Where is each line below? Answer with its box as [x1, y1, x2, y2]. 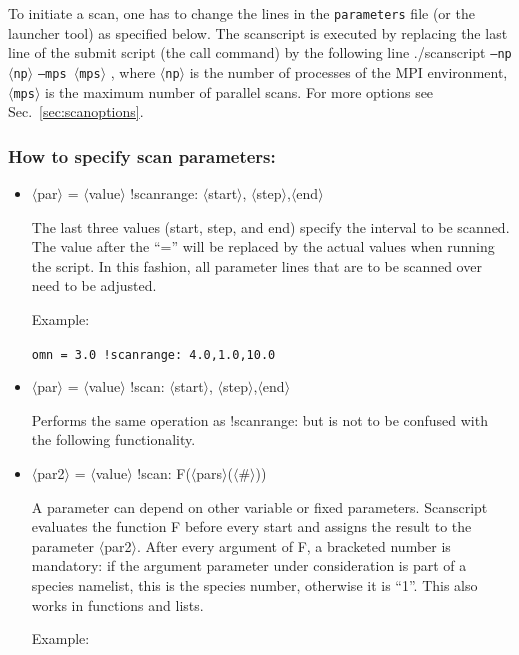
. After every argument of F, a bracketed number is [136, 535, 451, 556]
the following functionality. [31, 429, 196, 450]
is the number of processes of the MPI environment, [189, 61, 508, 82]
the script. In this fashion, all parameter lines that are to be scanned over [31, 255, 482, 276]
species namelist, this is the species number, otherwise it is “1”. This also [31, 575, 478, 595]
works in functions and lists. [31, 594, 204, 615]
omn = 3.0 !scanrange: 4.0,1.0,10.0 [31, 347, 276, 362]
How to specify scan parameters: [8, 143, 276, 168]
